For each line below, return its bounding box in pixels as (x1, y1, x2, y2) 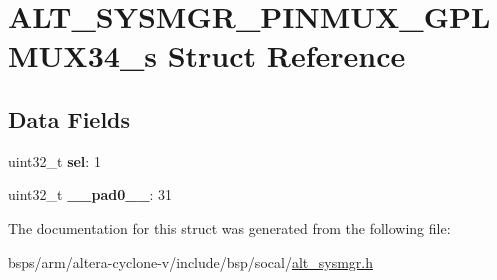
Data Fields (8, 103, 131, 134)
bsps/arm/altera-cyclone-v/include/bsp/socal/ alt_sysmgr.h (8, 251, 373, 272)
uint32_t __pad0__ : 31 (8, 184, 173, 205)
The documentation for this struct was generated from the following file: (8, 217, 451, 238)
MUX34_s (8, 35, 157, 76)
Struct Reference (167, 35, 406, 76)
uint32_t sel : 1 (8, 150, 101, 171)
